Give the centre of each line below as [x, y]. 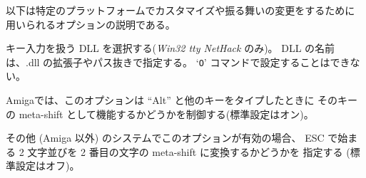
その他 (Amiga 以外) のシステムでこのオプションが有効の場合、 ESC [165, 138]
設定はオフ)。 [47, 166]
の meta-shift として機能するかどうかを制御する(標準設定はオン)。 [160, 114]
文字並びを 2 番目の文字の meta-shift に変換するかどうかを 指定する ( [189, 151]
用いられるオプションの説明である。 [91, 24]
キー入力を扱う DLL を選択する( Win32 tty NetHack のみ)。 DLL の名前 [171, 48]
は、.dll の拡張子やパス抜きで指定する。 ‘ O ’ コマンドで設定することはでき [178, 62]
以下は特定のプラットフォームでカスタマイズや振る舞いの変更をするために [181, 10]
